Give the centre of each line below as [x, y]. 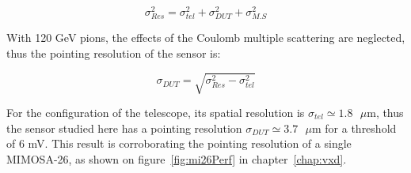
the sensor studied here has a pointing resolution [124, 128]
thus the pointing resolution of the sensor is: [114, 53]
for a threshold [361, 128]
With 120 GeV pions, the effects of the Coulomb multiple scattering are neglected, [206, 38]
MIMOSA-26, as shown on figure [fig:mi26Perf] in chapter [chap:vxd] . [177, 158]
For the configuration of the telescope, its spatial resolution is [156, 112]
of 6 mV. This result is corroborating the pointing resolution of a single [179, 143]
